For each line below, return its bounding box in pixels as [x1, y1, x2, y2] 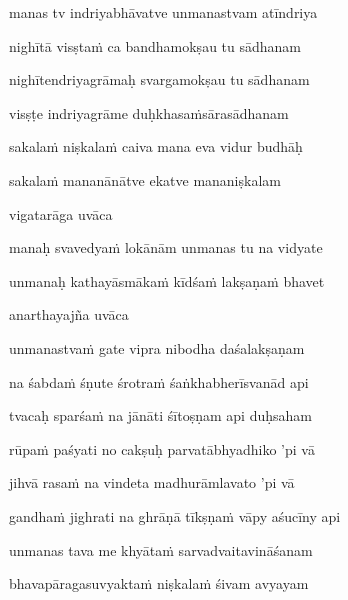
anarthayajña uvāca [9, 304, 129, 325]
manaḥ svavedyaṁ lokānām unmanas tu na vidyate [9, 237, 323, 258]
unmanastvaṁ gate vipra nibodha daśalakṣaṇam [9, 337, 305, 358]
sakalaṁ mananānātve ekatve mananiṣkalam [9, 169, 281, 190]
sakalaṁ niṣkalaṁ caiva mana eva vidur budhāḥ [9, 136, 303, 157]
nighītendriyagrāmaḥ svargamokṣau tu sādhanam [9, 69, 310, 90]
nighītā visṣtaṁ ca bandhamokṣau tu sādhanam [9, 35, 301, 56]
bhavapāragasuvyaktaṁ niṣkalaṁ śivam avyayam [9, 573, 309, 594]
